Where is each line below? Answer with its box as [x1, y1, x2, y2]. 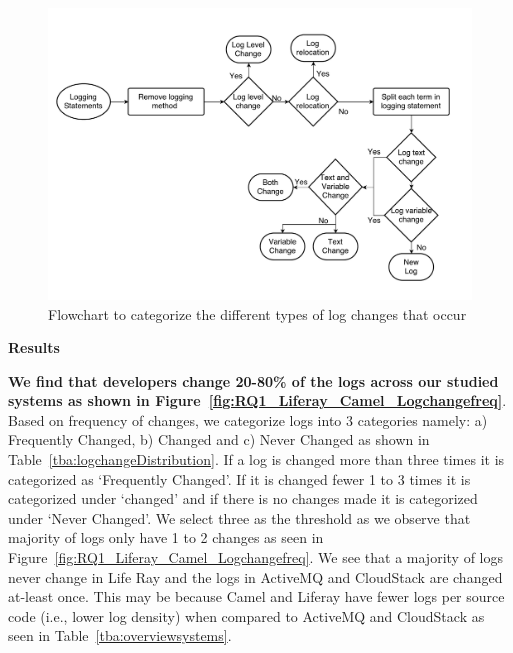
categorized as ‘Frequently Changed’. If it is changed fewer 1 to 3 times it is [8, 468, 471, 489]
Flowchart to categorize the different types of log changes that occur [48, 303, 467, 324]
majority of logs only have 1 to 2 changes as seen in [8, 527, 324, 548]
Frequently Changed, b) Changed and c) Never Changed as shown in [8, 429, 430, 450]
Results [8, 337, 60, 358]
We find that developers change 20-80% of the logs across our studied [8, 370, 499, 391]
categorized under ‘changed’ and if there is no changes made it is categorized [8, 488, 478, 509]
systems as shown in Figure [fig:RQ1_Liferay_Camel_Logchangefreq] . [8, 390, 507, 411]
